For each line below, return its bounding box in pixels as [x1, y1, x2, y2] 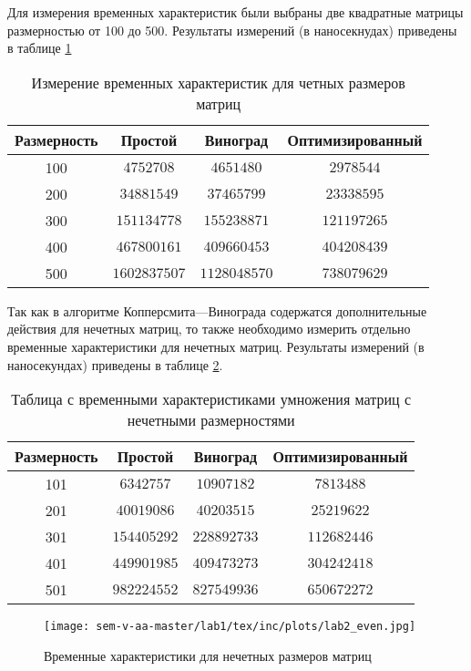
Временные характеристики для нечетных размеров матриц [44, 645, 372, 665]
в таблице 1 [7, 38, 72, 57]
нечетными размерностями [127, 409, 295, 431]
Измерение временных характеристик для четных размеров [31, 71, 405, 93]
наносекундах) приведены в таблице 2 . [7, 355, 223, 374]
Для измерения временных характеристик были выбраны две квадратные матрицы [7, 3, 464, 21]
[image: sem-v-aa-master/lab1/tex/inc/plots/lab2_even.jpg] [44, 620, 416, 634]
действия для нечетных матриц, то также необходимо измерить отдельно [7, 319, 411, 338]
